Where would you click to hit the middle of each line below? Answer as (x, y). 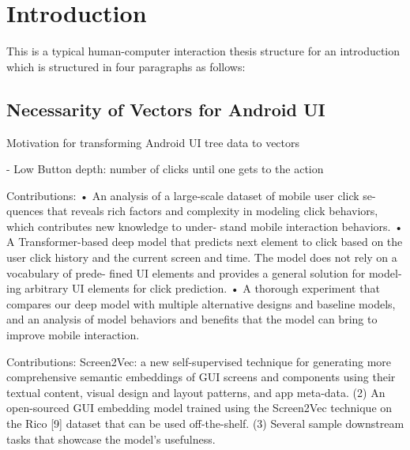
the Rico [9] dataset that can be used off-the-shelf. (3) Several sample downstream (205, 424)
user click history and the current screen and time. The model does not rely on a (202, 257)
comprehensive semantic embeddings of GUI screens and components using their (201, 377)
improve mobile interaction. (73, 335)
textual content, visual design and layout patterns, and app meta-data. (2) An (196, 392)
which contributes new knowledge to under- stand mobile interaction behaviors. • (205, 226)
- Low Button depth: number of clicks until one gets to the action (165, 169)
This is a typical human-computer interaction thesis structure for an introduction (203, 51)
